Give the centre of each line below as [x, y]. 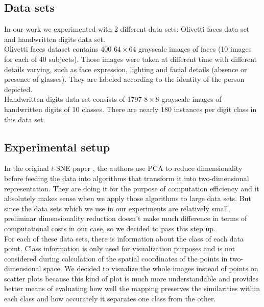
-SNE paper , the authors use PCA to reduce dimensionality [148, 168]
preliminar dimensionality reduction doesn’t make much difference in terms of [126, 218]
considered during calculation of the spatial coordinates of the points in [116, 258]
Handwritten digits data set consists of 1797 [73, 99]
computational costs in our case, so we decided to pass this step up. [110, 228]
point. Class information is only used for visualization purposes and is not [120, 248]
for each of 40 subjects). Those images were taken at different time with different [131, 59]
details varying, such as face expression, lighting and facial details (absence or [126, 69]
